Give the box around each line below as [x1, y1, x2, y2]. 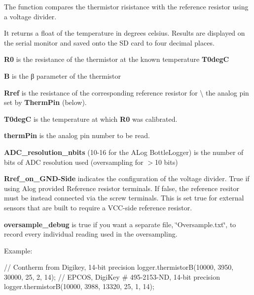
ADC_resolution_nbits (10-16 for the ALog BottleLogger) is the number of [4, 147, 244, 157]
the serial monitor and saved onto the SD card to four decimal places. [4, 37, 215, 48]
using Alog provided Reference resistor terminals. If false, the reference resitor [4, 183, 239, 193]
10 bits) [154, 156, 178, 167]
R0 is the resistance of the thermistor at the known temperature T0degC [4, 54, 229, 64]
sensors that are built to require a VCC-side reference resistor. [4, 202, 192, 212]
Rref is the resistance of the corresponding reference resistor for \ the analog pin [4, 87, 249, 98]
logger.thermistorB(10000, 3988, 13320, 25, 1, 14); [4, 281, 154, 292]
